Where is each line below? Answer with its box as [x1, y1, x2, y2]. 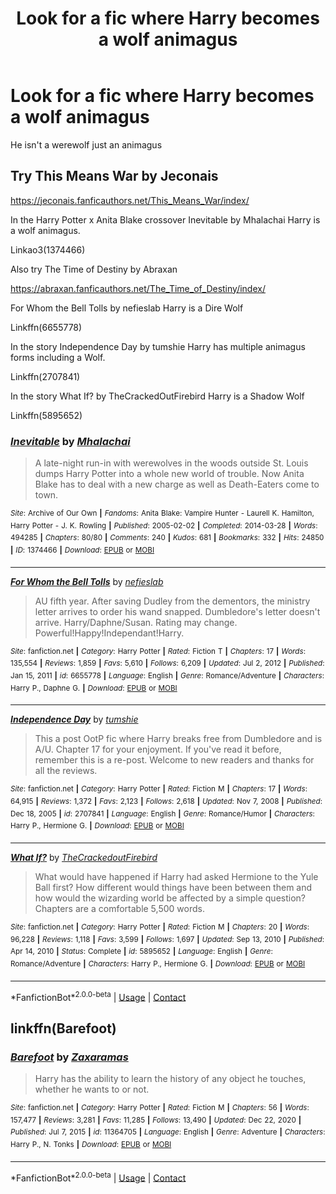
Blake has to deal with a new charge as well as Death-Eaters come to [34, 478, 320, 491]
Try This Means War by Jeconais [10, 168, 219, 185]
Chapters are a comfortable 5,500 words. [34, 902, 205, 914]
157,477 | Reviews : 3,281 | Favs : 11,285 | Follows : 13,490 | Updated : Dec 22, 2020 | [10, 1115, 302, 1125]
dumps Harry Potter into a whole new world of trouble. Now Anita [34, 468, 305, 480]
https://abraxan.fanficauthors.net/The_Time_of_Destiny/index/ [10, 282, 266, 294]
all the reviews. [34, 765, 98, 777]
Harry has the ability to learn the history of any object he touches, [34, 1072, 307, 1084]
